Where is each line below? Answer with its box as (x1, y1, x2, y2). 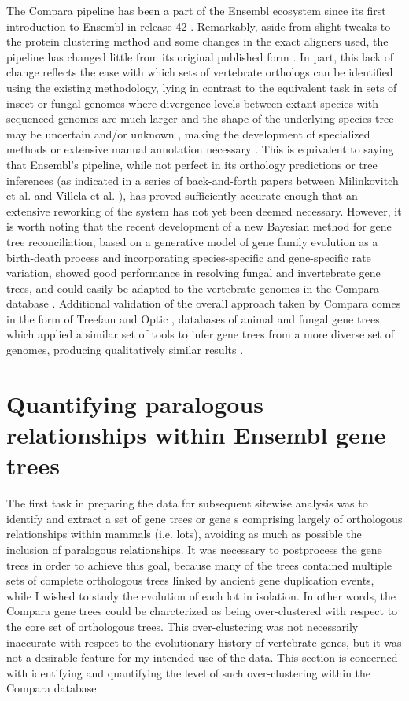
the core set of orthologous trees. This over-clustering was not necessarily (6, 618, 359, 634)
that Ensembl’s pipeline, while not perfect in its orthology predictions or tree (6, 156, 378, 172)
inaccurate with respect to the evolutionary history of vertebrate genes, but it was (6, 633, 402, 650)
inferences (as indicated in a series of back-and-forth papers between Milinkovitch (6, 172, 399, 188)
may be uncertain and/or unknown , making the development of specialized (6, 125, 370, 142)
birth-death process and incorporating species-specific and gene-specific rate (6, 249, 371, 265)
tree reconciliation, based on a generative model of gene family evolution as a (6, 233, 378, 249)
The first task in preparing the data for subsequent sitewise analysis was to (6, 495, 368, 511)
